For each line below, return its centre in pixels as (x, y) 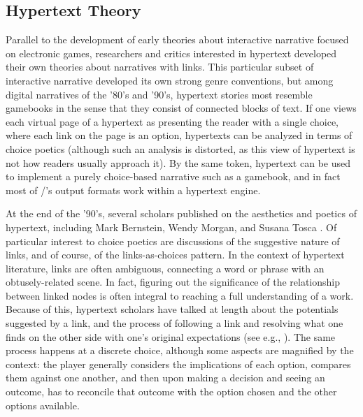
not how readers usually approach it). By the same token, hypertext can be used (178, 162)
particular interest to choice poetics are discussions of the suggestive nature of (173, 241)
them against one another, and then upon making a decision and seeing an (165, 378)
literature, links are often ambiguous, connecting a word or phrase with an (165, 268)
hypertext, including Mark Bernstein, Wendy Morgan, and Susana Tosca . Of (171, 227)
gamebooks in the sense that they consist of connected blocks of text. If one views (181, 108)
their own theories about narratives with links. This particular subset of (160, 67)
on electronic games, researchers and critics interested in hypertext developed (171, 53)
